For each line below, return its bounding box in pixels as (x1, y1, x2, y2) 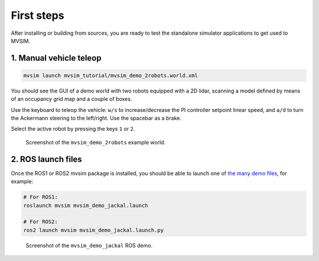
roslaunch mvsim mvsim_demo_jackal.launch (23, 202, 148, 209)
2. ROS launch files (11, 154, 82, 164)
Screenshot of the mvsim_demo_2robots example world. (25, 138, 166, 146)
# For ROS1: (23, 194, 58, 200)
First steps (11, 9, 64, 22)
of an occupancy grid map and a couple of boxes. (11, 95, 132, 103)
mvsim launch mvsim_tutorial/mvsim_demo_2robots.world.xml (23, 72, 198, 79)
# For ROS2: (23, 219, 58, 225)
